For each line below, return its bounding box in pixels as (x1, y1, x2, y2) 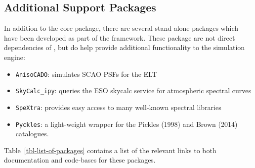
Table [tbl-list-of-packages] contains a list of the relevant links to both (4, 145, 216, 155)
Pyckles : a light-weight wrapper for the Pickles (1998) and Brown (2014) (15, 118, 238, 129)
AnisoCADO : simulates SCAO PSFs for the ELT (15, 68, 157, 79)
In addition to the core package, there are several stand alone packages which (4, 23, 239, 33)
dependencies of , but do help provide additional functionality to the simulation (4, 42, 245, 53)
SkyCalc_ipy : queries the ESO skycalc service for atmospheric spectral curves (15, 85, 252, 96)
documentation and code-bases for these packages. (4, 155, 156, 165)
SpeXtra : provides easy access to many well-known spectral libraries (15, 102, 221, 112)
